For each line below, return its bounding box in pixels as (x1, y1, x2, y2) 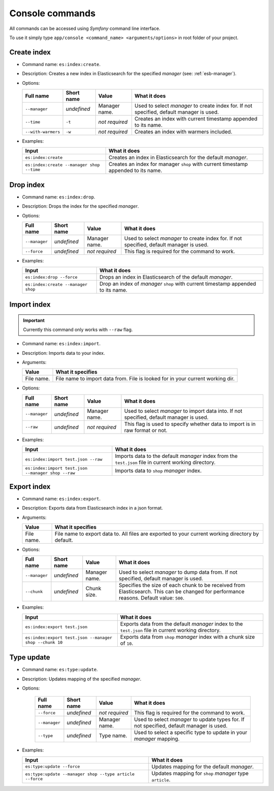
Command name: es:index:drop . (22, 193, 95, 200)
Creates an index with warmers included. (134, 128, 233, 136)
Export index (9, 482, 51, 491)
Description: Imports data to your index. (22, 350, 105, 356)
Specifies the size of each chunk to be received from (118, 582, 246, 589)
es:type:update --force (25, 764, 80, 769)
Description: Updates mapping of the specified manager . (22, 676, 142, 682)
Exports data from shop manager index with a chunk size (120, 633, 255, 640)
